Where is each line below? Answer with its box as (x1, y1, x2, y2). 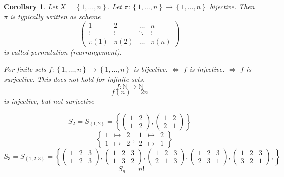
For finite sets (4, 63, 46, 74)
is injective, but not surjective (4, 96, 94, 106)
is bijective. (133, 63, 168, 74)
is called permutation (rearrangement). (4, 47, 122, 57)
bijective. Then (209, 1, 255, 11)
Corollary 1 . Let (4, 1, 58, 11)
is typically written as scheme (10, 11, 101, 21)
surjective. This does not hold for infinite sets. (4, 73, 145, 84)
